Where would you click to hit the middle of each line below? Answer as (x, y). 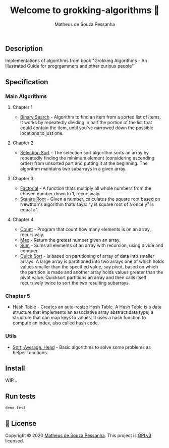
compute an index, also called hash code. (56, 323)
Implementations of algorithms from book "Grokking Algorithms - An (76, 61)
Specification (27, 82)
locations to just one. (42, 133)
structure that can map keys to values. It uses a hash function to (79, 318)
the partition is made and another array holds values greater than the (92, 272)
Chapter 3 (23, 179)
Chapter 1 (22, 107)
